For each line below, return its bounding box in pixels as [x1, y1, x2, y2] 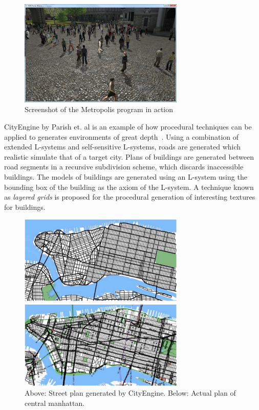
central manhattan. [25, 398, 85, 408]
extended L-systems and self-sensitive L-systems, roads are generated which [4, 141, 241, 152]
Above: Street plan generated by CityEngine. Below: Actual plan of [25, 387, 236, 398]
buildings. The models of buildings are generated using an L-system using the [4, 171, 247, 182]
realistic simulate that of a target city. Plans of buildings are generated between [4, 151, 254, 162]
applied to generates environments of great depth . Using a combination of [4, 131, 239, 142]
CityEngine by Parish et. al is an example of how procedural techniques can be [4, 121, 252, 132]
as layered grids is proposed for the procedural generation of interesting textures [4, 191, 255, 202]
